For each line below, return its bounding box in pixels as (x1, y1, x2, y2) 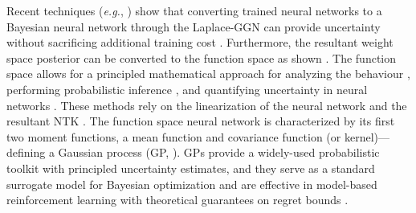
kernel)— (344, 128, 389, 145)
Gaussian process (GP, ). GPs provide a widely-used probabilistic (58, 144, 380, 161)
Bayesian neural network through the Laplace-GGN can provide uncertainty (6, 18, 381, 35)
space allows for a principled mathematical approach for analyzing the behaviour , (6, 65, 410, 82)
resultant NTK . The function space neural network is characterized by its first (6, 113, 395, 129)
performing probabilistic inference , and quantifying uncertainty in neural (6, 80, 368, 97)
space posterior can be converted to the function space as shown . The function (6, 49, 397, 66)
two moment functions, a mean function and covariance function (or (6, 128, 341, 145)
